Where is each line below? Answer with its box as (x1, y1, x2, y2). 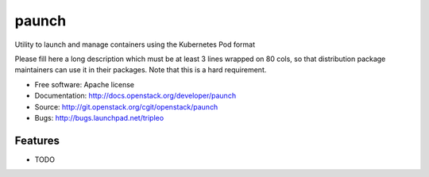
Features (14, 133, 60, 147)
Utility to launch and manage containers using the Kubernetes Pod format (14, 40, 256, 49)
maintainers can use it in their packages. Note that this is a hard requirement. (14, 65, 267, 75)
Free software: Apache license (34, 79, 135, 89)
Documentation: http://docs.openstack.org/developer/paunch (34, 91, 237, 101)
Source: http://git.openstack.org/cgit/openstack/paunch (34, 102, 218, 111)
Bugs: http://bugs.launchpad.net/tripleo (34, 113, 164, 122)
